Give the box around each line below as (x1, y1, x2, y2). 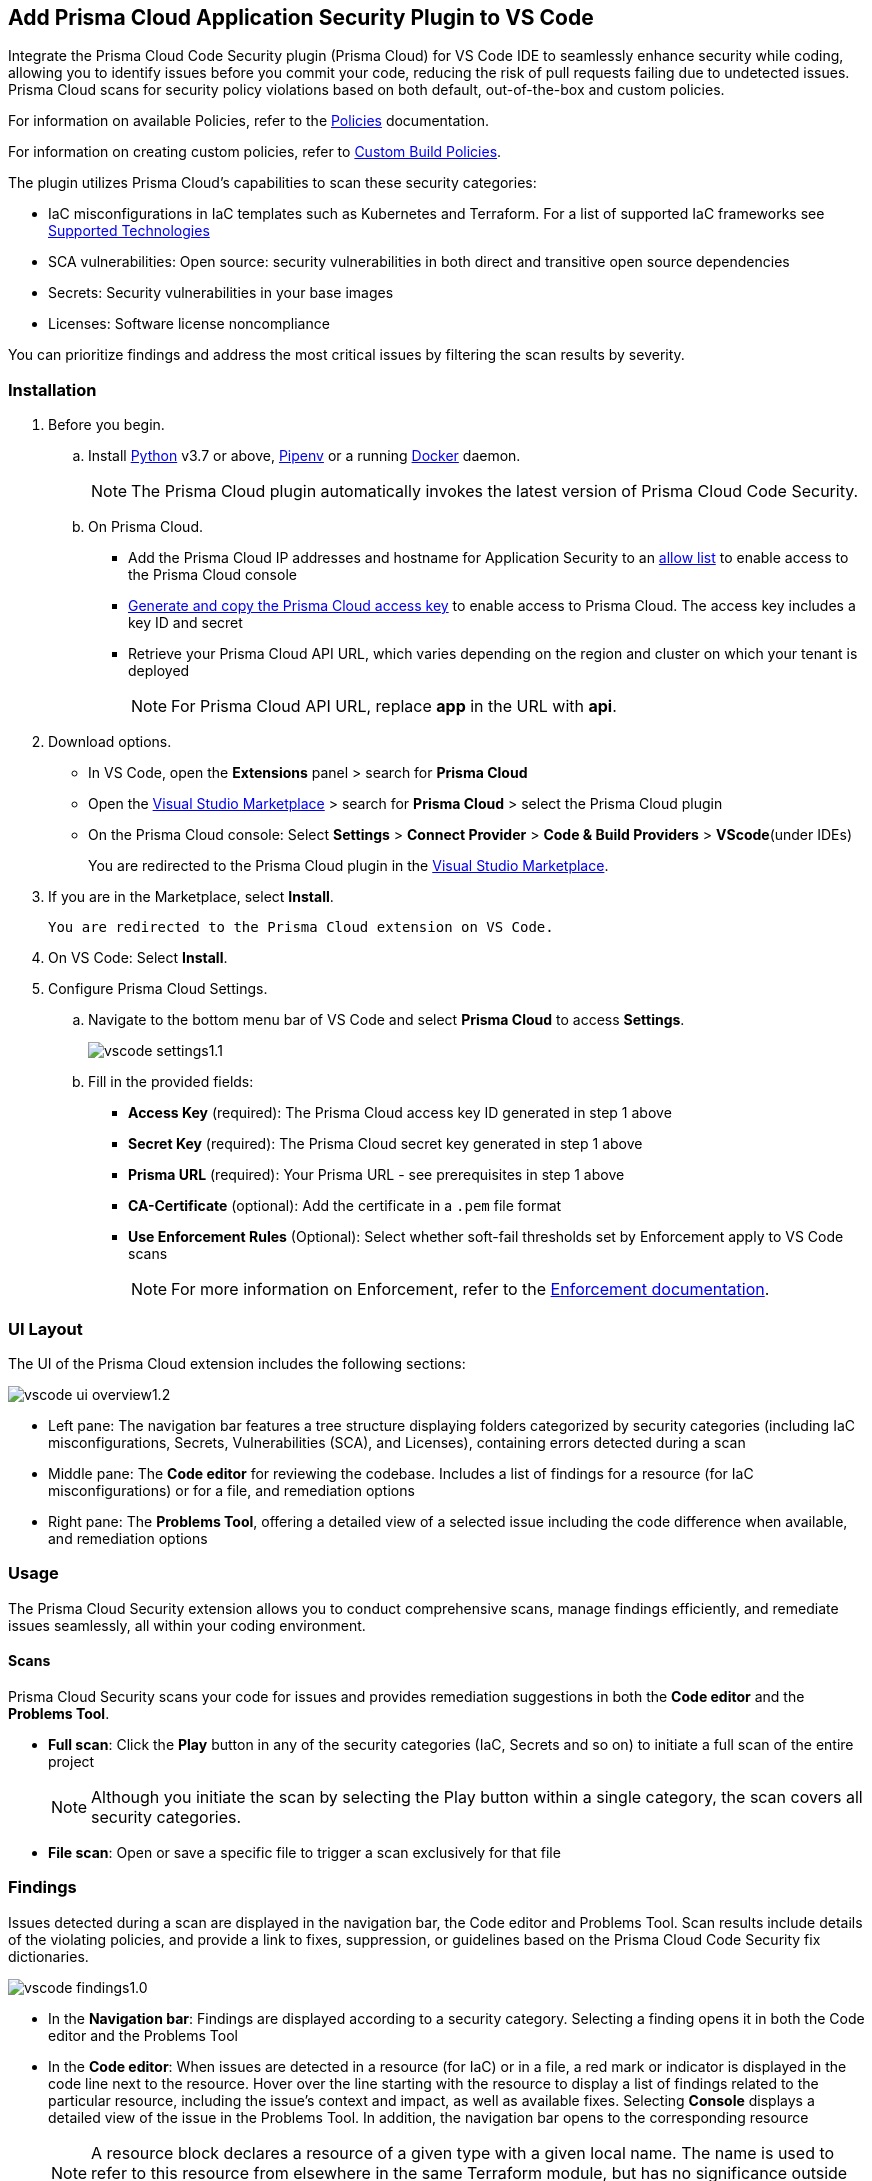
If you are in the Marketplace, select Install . (48, 888, 334, 906)
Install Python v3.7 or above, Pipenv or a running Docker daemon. (88, 447, 521, 465)
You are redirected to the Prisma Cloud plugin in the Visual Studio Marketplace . (88, 857, 609, 875)
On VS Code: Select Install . (48, 949, 228, 967)
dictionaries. (8, 1947, 89, 1965)
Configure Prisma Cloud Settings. (48, 980, 268, 998)
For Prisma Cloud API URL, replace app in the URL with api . (171, 696, 617, 717)
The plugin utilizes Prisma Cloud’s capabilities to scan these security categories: (8, 174, 537, 192)
